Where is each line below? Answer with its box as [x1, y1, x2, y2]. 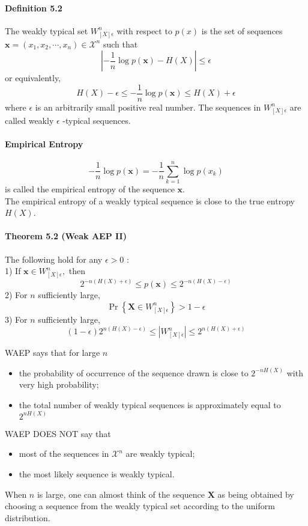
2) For [5, 289, 28, 301]
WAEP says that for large [5, 346, 100, 358]
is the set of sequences [201, 24, 283, 37]
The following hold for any [5, 252, 103, 265]
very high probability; [19, 378, 99, 391]
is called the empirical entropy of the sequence [5, 183, 175, 195]
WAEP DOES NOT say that [5, 427, 111, 439]
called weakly [5, 114, 54, 126]
